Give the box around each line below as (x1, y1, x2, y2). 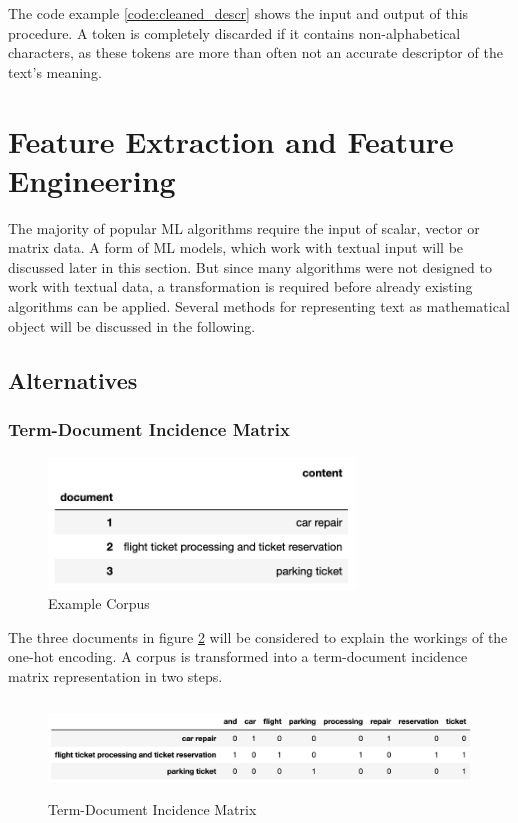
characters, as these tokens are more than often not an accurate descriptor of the (8, 42, 503, 63)
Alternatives (8, 364, 138, 395)
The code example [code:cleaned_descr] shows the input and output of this (8, 3, 469, 23)
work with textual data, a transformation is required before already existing (8, 276, 473, 297)
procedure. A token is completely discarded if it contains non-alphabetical (8, 22, 461, 43)
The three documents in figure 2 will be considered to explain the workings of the (8, 626, 508, 647)
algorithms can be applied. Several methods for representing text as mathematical (8, 296, 510, 317)
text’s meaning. (8, 61, 102, 82)
